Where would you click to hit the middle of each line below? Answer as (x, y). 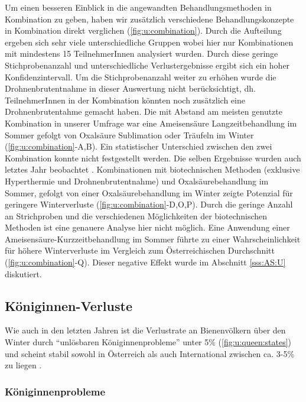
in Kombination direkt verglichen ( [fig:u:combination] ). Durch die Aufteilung (143, 30)
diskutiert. (23, 273)
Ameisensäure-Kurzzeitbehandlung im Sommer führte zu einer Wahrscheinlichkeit (153, 239)
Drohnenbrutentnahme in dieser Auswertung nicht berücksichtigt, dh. (130, 88)
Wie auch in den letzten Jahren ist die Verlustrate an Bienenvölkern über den (145, 330)
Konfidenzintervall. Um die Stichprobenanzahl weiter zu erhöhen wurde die (141, 77)
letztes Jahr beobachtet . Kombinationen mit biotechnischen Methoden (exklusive (152, 169)
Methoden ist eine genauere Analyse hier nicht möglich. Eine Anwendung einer (147, 227)
